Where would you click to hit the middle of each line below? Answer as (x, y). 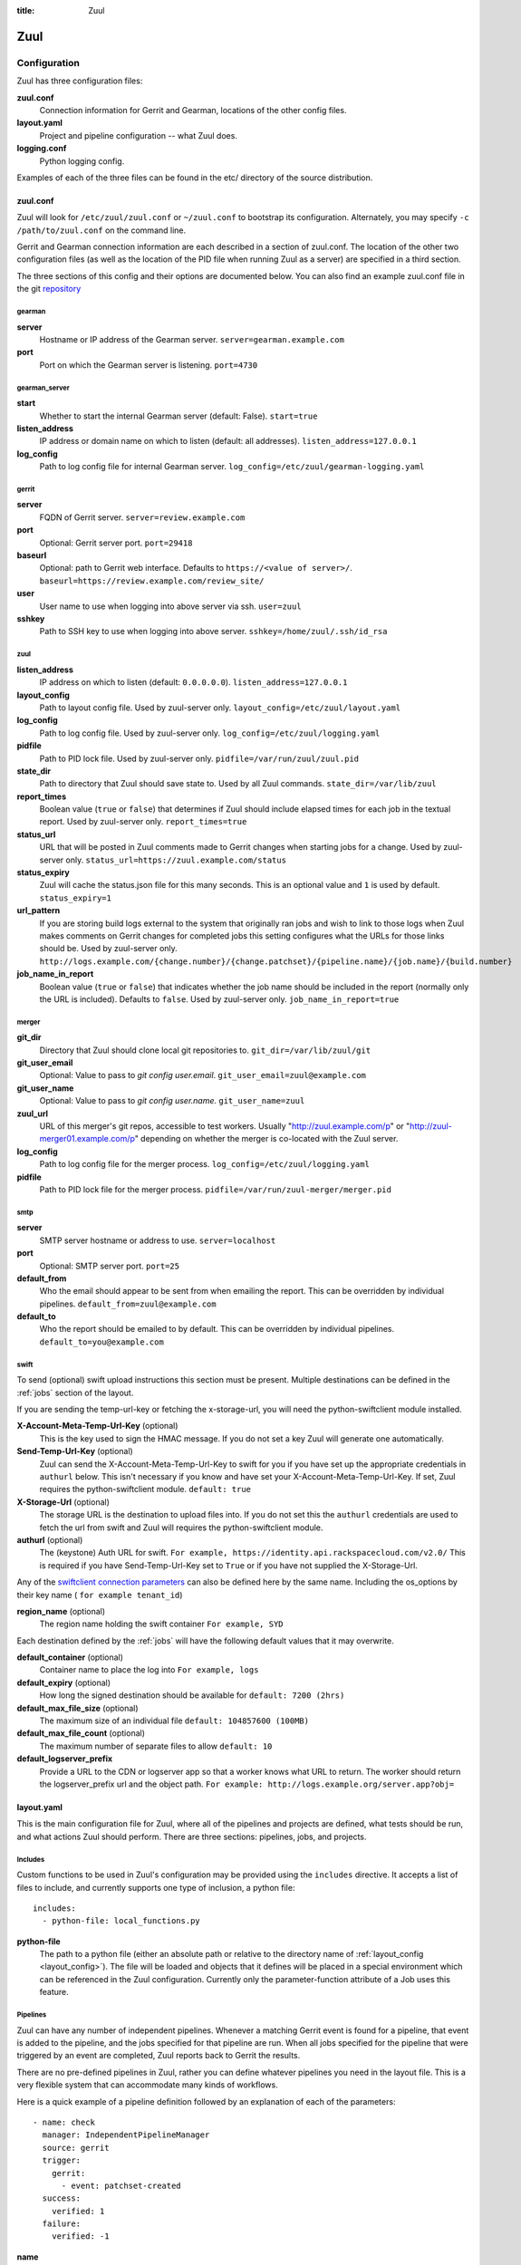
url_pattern (39, 911)
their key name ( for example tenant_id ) (100, 1595)
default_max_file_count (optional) (81, 1733)
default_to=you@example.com (102, 1342)
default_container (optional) (70, 1657)
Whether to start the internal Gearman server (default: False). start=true (178, 416)
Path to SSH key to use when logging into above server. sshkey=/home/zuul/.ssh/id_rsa (213, 631)
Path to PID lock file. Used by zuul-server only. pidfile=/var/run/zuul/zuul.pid (199, 758)
